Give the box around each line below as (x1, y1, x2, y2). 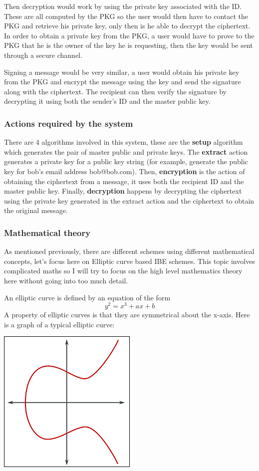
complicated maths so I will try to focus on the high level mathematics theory (4, 265, 243, 276)
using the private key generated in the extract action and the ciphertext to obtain (4, 195, 255, 206)
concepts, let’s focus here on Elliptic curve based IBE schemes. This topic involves (4, 255, 255, 266)
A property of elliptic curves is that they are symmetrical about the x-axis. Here (4, 309, 250, 320)
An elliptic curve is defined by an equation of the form (4, 292, 171, 302)
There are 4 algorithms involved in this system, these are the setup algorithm (4, 137, 243, 147)
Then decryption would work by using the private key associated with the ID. (4, 1, 242, 11)
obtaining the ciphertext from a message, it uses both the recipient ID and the (4, 176, 244, 186)
